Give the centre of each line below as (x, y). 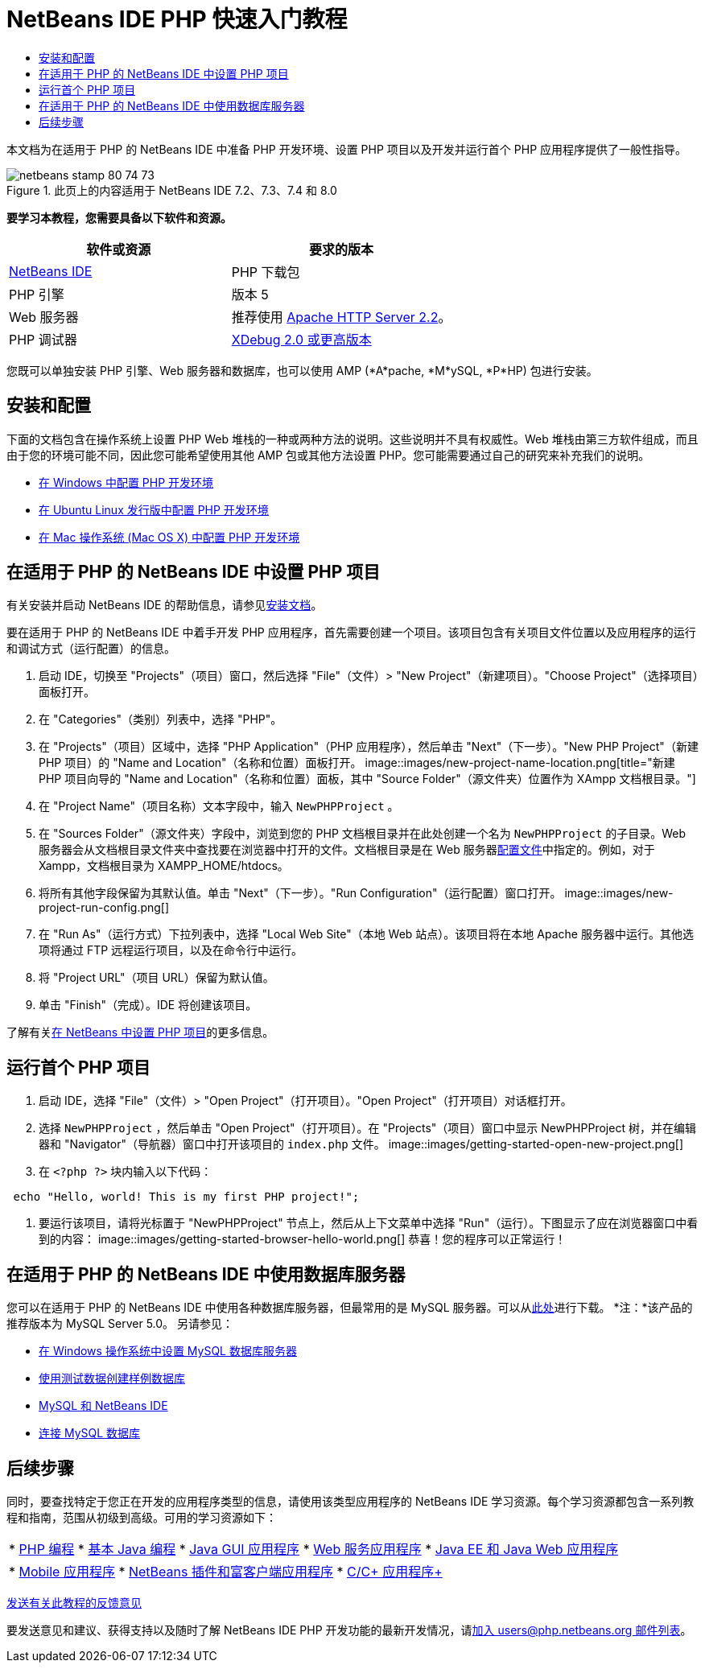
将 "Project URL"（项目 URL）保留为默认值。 (157, 978)
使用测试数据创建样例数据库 (112, 1378)
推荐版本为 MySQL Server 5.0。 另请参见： (120, 1324)
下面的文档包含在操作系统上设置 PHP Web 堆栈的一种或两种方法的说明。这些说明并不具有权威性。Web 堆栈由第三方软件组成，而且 (352, 439)
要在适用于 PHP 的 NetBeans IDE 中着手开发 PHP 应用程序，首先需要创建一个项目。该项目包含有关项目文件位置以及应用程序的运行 (351, 633)
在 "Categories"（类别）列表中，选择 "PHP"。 (161, 719)
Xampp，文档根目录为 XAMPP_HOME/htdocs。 (164, 866)
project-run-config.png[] (104, 908)
